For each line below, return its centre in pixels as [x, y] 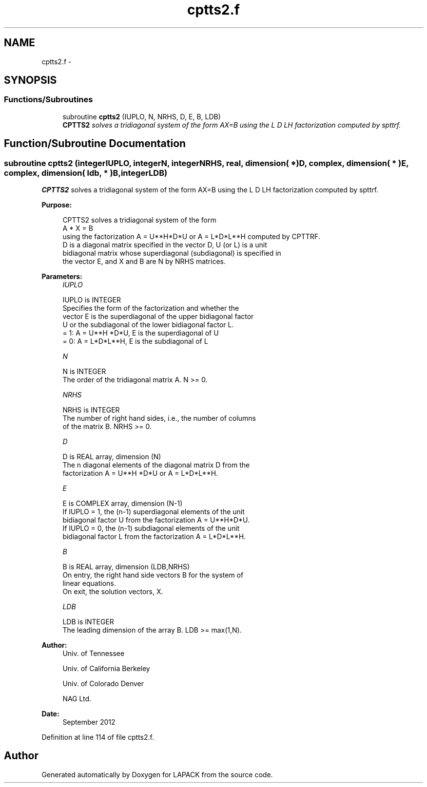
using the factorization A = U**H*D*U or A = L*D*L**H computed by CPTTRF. [191, 237]
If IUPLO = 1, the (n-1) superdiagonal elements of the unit [154, 512]
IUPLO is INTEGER [92, 300]
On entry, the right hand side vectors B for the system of [153, 575]
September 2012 [89, 722]
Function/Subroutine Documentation [95, 144]
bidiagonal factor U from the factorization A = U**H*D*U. [156, 520]
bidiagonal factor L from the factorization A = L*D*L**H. [154, 537]
